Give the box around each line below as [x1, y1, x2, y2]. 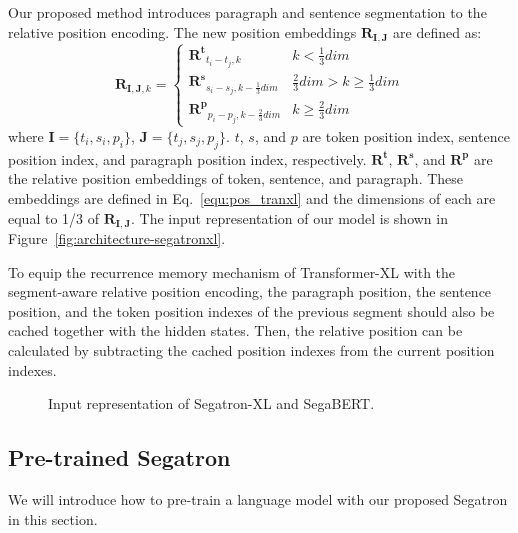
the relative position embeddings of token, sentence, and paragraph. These [8, 168, 464, 189]
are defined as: [393, 21, 482, 42]
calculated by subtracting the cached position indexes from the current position [8, 339, 495, 360]
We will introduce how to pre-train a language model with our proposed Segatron [8, 488, 508, 509]
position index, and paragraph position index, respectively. [8, 148, 367, 169]
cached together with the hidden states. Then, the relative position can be [8, 320, 463, 341]
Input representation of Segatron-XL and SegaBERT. [48, 393, 375, 414]
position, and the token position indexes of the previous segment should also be [8, 300, 495, 321]
